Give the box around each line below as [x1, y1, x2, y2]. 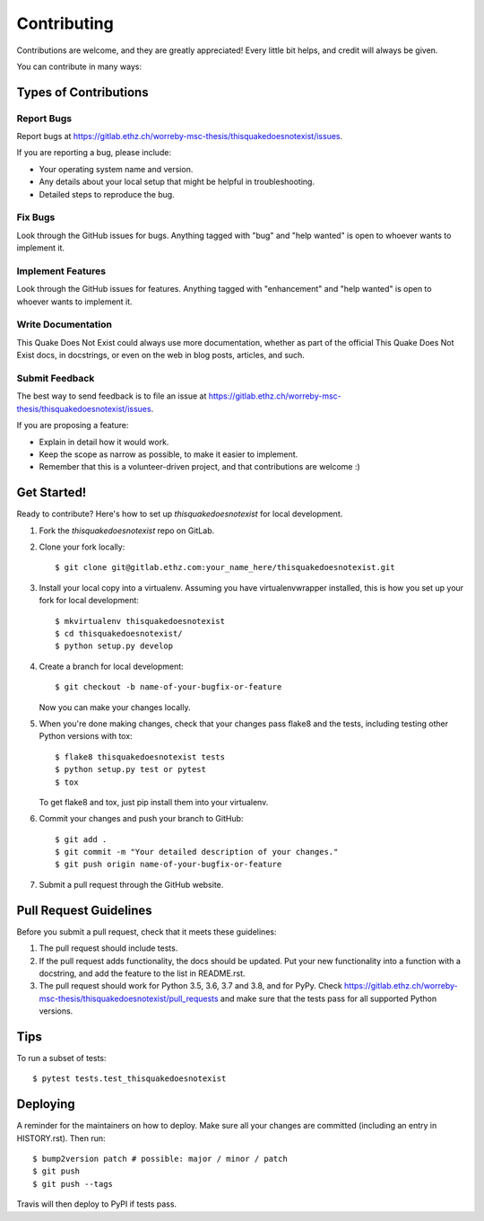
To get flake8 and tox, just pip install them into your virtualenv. [39, 796, 269, 807]
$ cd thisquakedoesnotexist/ [55, 628, 183, 638]
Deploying [16, 1096, 75, 1112]
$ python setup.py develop [55, 641, 174, 651]
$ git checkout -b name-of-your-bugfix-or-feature [55, 682, 282, 692]
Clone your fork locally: [39, 541, 125, 552]
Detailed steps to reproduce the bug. [39, 189, 175, 199]
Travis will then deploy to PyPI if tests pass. [16, 1199, 177, 1209]
